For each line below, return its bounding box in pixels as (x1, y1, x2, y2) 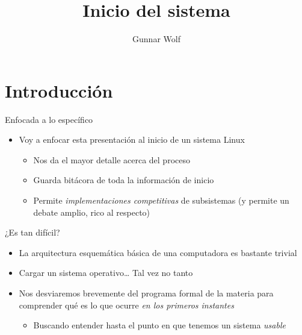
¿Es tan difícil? (5, 226, 60, 239)
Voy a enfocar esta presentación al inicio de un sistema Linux (19, 133, 245, 146)
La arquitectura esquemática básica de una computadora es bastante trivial (19, 246, 297, 258)
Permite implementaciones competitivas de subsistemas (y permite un (33, 194, 289, 207)
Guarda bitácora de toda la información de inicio (33, 174, 214, 186)
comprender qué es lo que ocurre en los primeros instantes (19, 298, 234, 311)
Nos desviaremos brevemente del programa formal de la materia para (19, 287, 274, 299)
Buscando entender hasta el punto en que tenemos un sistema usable (33, 319, 286, 331)
